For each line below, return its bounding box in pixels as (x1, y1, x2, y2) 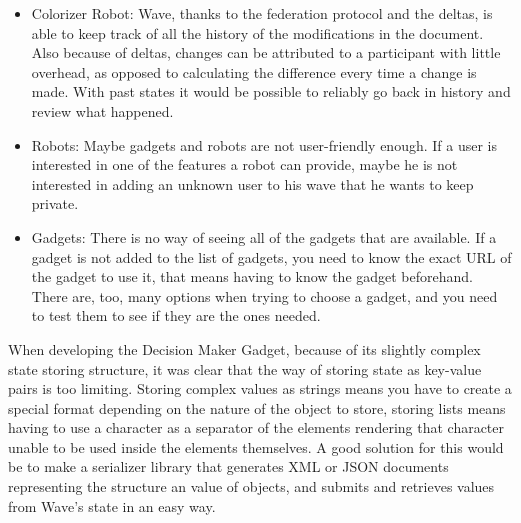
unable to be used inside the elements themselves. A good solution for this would (8, 436, 504, 457)
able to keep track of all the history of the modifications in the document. (31, 22, 484, 43)
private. (31, 193, 79, 214)
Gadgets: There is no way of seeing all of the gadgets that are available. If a (31, 226, 497, 247)
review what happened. (31, 100, 174, 121)
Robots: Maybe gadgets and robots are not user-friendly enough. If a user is (31, 134, 498, 155)
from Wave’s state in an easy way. (8, 495, 216, 516)
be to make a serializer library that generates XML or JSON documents (8, 456, 449, 477)
